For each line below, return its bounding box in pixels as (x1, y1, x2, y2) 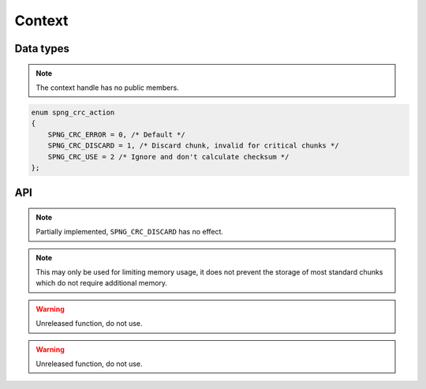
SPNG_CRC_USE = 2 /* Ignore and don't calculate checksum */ (47, 152, 290, 161)
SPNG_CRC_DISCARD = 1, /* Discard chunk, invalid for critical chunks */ (47, 141, 339, 150)
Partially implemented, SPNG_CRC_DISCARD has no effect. (35, 227, 224, 237)
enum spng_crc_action (31, 107, 115, 117)
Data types (14, 42, 70, 55)
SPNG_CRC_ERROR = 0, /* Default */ (47, 130, 185, 139)
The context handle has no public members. (35, 83, 179, 92)
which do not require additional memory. (35, 279, 168, 288)
